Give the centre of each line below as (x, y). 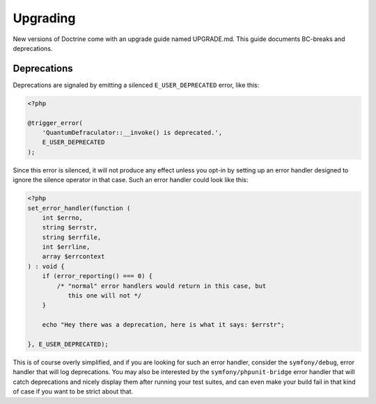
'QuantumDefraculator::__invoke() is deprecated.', (132, 132)
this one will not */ (105, 296)
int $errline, (66, 247)
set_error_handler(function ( (79, 208)
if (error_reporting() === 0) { (97, 276)
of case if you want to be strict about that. (73, 391)
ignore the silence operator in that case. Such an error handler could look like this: (131, 180)
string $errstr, (70, 227)
